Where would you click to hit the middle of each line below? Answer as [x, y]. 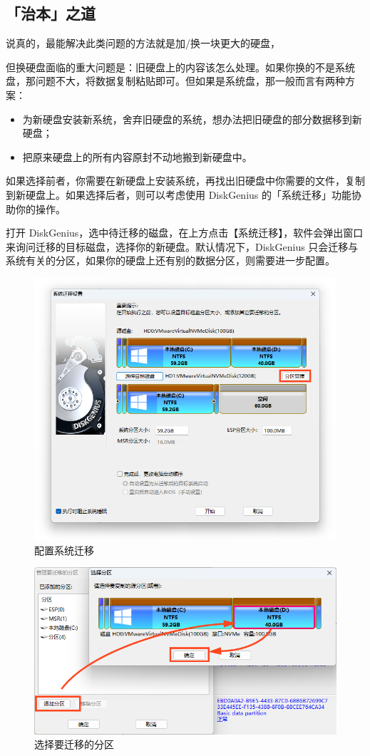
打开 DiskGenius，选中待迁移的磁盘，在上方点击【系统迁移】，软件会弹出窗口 [185, 233]
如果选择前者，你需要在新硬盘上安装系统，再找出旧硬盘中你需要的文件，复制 [185, 181]
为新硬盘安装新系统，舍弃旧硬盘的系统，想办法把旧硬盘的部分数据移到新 [192, 119]
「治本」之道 [51, 13]
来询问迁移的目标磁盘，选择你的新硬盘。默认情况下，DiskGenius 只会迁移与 [182, 246]
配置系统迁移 [64, 550]
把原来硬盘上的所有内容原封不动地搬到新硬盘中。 [137, 156]
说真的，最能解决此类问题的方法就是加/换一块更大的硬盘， [143, 43]
